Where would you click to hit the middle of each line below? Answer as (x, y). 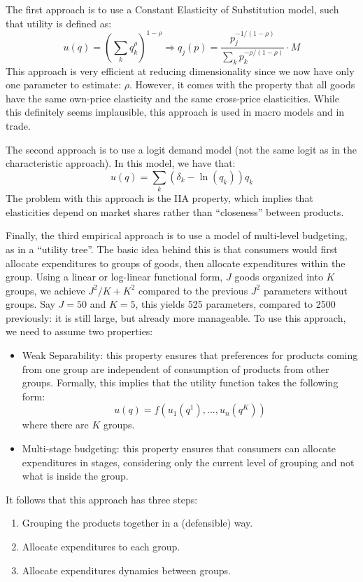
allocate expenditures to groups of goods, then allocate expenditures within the (176, 263)
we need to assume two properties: (79, 331)
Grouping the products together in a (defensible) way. (137, 523)
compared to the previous (193, 290)
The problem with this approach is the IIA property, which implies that (159, 198)
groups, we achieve (45, 290)
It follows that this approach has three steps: (102, 499)
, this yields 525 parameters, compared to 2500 (235, 304)
